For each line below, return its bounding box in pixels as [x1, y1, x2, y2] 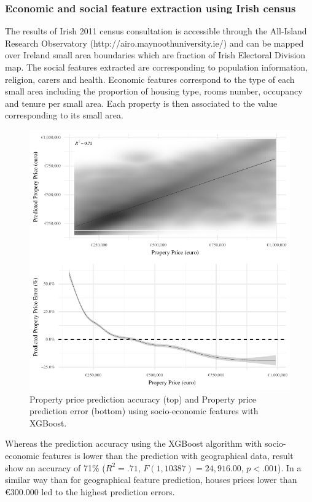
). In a [277, 461, 302, 474]
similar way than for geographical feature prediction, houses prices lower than [5, 473, 297, 486]
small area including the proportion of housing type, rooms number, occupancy [5, 85, 303, 98]
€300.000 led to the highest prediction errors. [5, 485, 175, 498]
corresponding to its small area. [5, 109, 123, 122]
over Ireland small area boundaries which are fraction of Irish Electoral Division [5, 48, 306, 61]
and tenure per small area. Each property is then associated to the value [5, 96, 278, 109]
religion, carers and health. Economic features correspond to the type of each [5, 72, 295, 85]
